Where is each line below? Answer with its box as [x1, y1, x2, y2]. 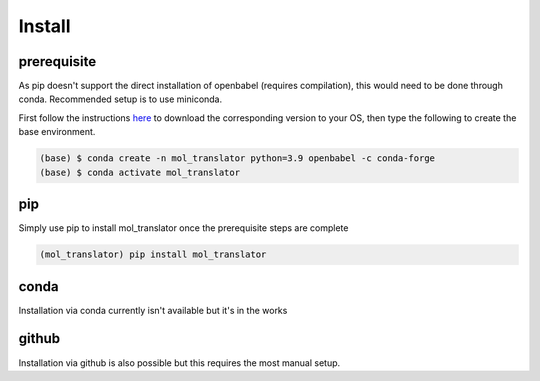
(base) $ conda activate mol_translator [39, 166, 240, 178]
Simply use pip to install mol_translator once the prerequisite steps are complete [18, 222, 349, 234]
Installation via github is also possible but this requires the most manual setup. [18, 356, 341, 369]
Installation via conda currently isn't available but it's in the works [18, 304, 288, 316]
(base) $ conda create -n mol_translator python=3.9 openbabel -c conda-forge [39, 153, 435, 164]
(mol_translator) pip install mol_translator [39, 249, 267, 260]
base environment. [18, 126, 96, 138]
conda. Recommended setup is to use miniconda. [18, 93, 223, 105]
